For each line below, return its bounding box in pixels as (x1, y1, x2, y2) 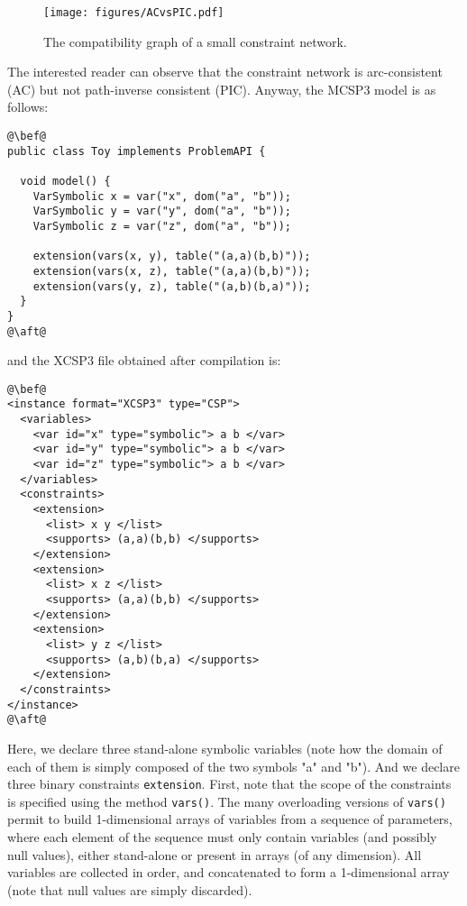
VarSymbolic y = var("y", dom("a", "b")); (32, 205, 291, 218)
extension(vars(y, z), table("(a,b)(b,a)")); (32, 279, 311, 293)
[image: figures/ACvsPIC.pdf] (43, 6, 224, 19)
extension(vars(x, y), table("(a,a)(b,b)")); (32, 250, 311, 263)
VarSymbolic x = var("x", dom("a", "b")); (32, 189, 291, 203)
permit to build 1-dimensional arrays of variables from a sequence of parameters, (7, 810, 453, 828)
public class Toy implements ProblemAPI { (7, 144, 266, 158)
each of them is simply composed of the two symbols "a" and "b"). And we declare (7, 756, 460, 775)
